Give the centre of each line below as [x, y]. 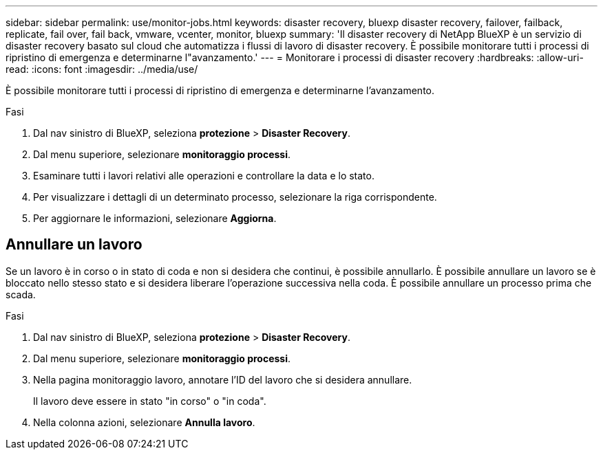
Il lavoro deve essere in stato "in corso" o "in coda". [150, 401]
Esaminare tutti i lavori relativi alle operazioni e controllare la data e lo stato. [204, 176]
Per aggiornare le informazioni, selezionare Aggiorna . [155, 218]
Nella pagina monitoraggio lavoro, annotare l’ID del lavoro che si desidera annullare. [223, 379]
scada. [21, 294]
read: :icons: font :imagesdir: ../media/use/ [102, 69]
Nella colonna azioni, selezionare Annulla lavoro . [144, 422]
